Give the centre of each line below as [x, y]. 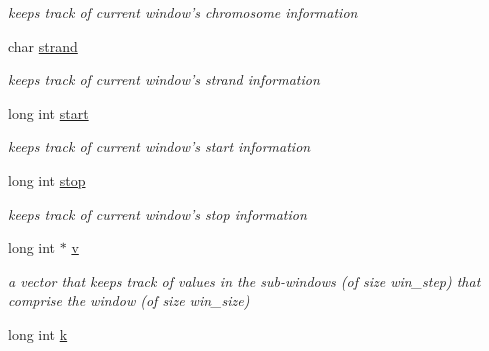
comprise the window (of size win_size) [129, 300]
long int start [48, 112]
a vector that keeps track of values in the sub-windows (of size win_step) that [244, 280]
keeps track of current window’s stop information [157, 213]
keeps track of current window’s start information [159, 146]
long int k [38, 333]
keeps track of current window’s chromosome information [183, 12]
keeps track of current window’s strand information [164, 79]
